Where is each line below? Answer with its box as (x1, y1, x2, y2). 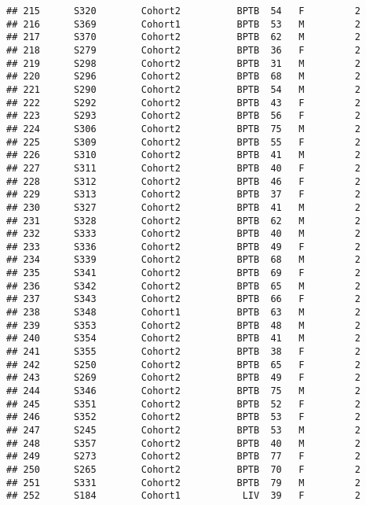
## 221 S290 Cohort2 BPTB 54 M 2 (6, 83, 361, 95)
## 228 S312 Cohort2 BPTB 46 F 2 (6, 175, 361, 187)
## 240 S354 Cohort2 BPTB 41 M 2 (6, 333, 361, 345)
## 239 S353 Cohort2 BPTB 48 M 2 (6, 319, 361, 331)
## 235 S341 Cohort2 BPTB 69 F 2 (6, 267, 361, 279)
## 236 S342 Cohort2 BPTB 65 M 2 (6, 280, 361, 292)
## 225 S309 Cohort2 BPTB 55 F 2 (6, 136, 361, 148)
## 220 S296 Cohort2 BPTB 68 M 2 (6, 71, 361, 83)
